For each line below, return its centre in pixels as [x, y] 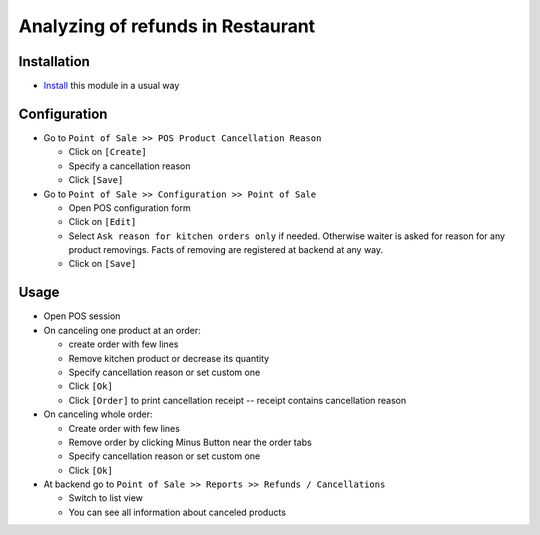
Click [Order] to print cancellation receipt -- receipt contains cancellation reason [237, 400]
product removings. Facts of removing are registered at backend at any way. [226, 250]
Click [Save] [96, 180]
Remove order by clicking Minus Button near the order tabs [190, 442]
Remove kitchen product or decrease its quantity [169, 358]
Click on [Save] [102, 264]
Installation [54, 61]
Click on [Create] [107, 152]
